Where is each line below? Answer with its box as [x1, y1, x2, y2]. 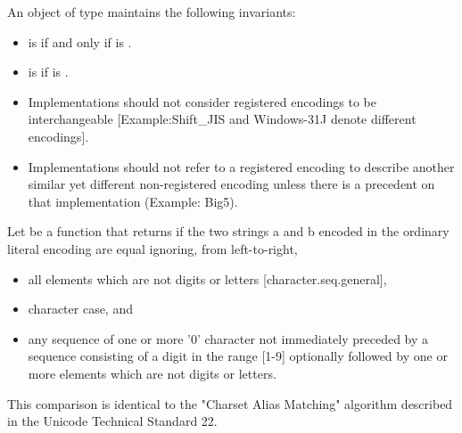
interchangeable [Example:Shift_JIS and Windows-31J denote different [28, 110, 417, 128]
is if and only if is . [28, 32, 132, 51]
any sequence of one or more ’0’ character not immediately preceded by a [28, 329, 429, 347]
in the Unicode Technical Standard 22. [7, 412, 218, 430]
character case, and [28, 299, 133, 318]
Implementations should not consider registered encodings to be [28, 92, 376, 110]
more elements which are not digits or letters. [28, 364, 276, 382]
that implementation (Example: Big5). [28, 192, 238, 210]
